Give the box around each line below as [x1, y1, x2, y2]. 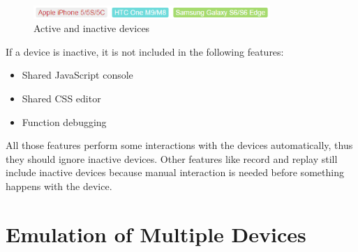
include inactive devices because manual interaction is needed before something [6, 165, 344, 180]
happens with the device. [6, 178, 112, 193]
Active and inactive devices [33, 21, 150, 36]
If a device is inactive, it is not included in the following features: [6, 44, 284, 58]
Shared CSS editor [22, 90, 101, 105]
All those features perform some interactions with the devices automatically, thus [6, 138, 353, 152]
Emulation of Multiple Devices [6, 219, 306, 248]
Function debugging [22, 114, 107, 129]
